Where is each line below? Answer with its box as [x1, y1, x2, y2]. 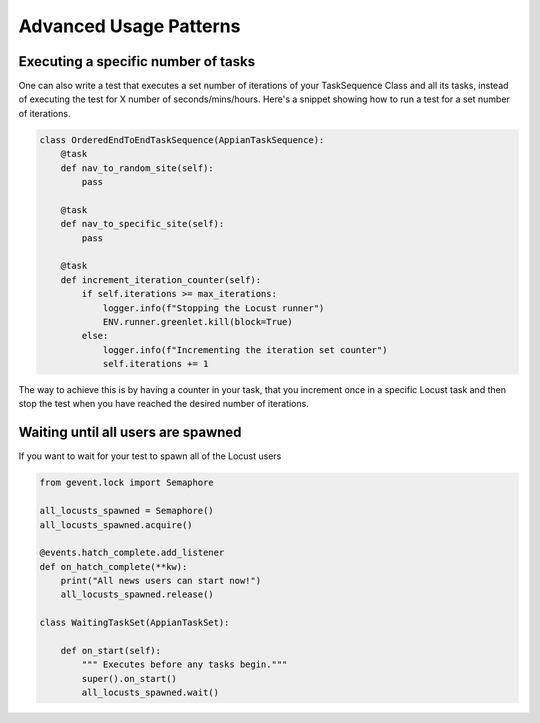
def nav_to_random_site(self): [60, 162, 214, 174]
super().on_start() [81, 673, 177, 684]
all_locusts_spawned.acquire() [39, 519, 194, 530]
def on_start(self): [60, 645, 162, 657]
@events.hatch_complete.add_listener [39, 547, 225, 559]
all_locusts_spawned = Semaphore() [39, 505, 214, 517]
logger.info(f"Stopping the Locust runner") [102, 302, 325, 314]
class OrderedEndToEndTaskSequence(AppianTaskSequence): [39, 134, 325, 145]
